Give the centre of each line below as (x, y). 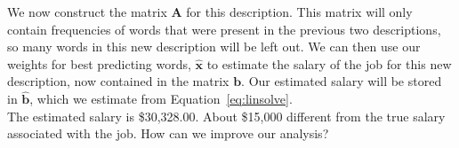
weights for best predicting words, (99, 63)
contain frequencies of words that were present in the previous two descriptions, (224, 29)
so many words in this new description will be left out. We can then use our (214, 47)
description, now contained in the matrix (118, 81)
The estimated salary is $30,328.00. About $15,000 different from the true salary (226, 116)
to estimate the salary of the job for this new (329, 63)
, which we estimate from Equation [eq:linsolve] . (161, 99)
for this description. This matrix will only (299, 12)
